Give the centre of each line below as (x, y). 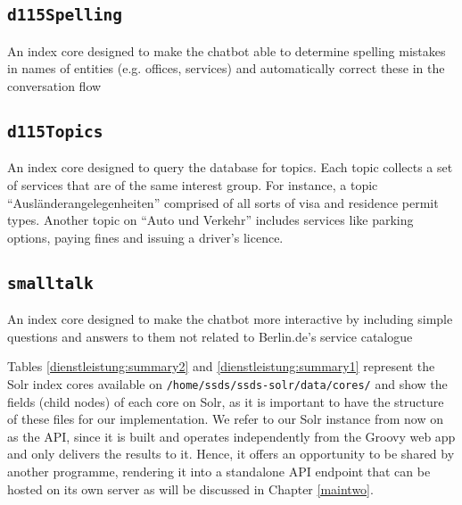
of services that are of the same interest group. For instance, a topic (193, 184)
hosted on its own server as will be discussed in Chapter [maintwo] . (190, 488)
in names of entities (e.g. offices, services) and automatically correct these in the (226, 68)
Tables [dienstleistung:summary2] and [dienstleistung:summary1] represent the (221, 366)
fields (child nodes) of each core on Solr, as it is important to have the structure (226, 401)
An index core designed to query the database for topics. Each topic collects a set (230, 167)
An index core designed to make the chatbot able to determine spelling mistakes (227, 50)
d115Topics (55, 131)
